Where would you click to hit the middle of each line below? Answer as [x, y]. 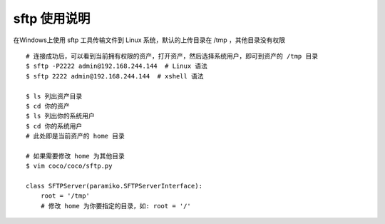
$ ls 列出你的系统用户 [61, 116]
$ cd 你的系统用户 [54, 126]
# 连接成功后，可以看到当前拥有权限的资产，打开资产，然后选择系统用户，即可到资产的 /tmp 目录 [172, 56]
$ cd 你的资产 [48, 106]
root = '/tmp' [65, 196]
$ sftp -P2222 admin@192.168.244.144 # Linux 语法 [117, 66]
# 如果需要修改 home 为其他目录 [75, 156]
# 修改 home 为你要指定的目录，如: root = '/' [116, 206]
